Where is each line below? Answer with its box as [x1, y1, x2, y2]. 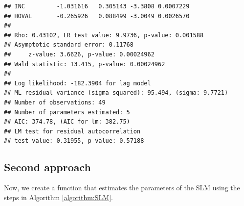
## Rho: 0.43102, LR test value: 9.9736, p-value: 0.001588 [4, 31, 204, 39]
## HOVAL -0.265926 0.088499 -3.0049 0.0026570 [4, 12, 190, 20]
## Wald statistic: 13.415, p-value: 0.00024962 [4, 60, 165, 68]
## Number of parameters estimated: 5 [4, 108, 130, 116]
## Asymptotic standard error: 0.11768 [4, 41, 133, 49]
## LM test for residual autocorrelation [4, 128, 141, 135]
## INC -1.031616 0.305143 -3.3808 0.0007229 [4, 3, 190, 10]
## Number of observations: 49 [4, 99, 106, 106]
